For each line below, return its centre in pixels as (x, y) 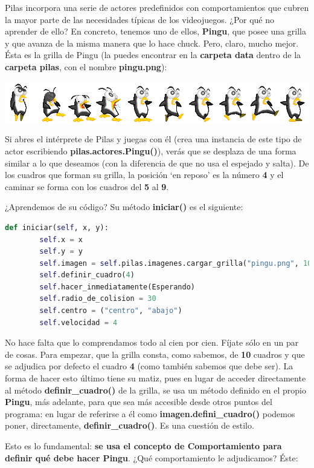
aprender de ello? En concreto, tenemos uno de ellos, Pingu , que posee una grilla (155, 31)
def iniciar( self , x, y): (57, 227)
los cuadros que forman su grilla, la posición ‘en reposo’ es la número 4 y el (144, 175)
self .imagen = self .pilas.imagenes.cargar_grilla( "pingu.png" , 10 (176, 263)
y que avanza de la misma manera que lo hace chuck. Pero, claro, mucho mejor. (152, 43)
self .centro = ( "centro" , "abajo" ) (111, 311)
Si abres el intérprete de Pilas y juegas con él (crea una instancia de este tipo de (153, 139)
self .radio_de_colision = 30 (98, 299)
